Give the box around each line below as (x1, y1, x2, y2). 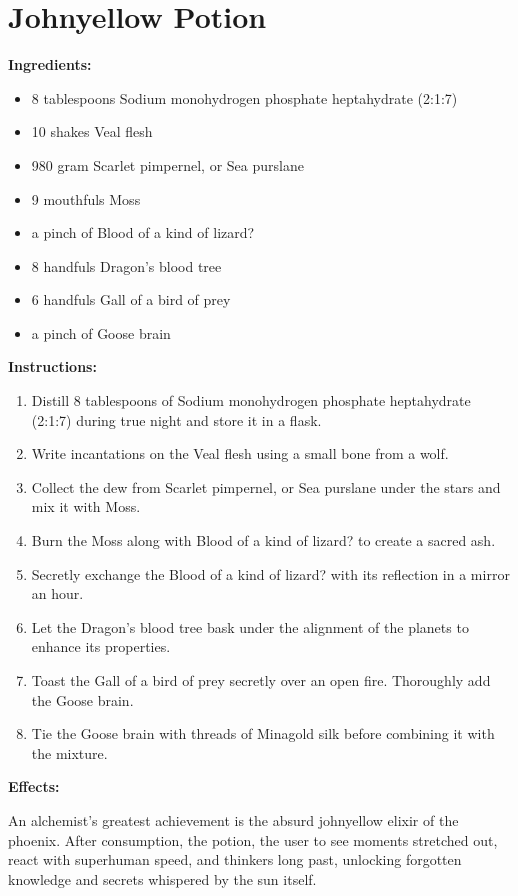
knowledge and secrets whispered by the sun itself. (8, 868, 317, 889)
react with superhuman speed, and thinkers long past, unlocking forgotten (8, 849, 462, 870)
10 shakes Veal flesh (31, 121, 153, 142)
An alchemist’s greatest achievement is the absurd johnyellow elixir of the (8, 809, 459, 830)
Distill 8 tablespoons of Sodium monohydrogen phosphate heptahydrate (31, 390, 471, 411)
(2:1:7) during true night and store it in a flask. (31, 409, 322, 430)
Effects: (8, 776, 60, 797)
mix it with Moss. (31, 496, 141, 517)
